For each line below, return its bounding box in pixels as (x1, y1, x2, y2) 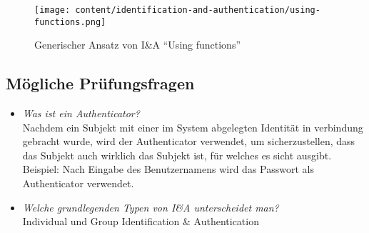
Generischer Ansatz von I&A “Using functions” (34, 37, 241, 52)
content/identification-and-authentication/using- (75, 5, 320, 15)
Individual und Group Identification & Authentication (22, 214, 259, 229)
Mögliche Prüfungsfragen (6, 72, 195, 94)
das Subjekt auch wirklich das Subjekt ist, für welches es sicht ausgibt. (22, 147, 332, 162)
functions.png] (34, 16, 106, 27)
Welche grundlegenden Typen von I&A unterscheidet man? (22, 199, 279, 214)
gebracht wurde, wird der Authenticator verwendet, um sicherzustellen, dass (22, 134, 355, 149)
